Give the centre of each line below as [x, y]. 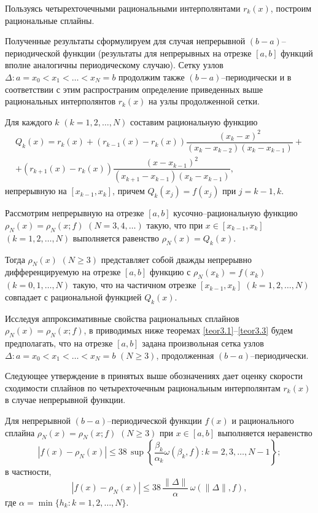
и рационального [263, 420]
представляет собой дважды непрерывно [176, 259]
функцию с [170, 272]
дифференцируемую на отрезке [63, 272]
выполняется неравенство [265, 432]
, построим [291, 8]
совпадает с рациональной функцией [73, 296]
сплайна [20, 432]
